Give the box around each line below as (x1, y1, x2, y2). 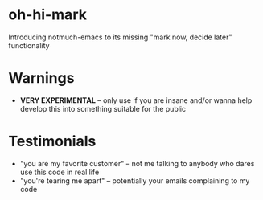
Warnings (8, 69, 75, 88)
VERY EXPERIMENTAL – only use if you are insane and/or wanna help (19, 95, 253, 105)
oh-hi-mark (8, 6, 87, 24)
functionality (8, 40, 50, 50)
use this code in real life (19, 167, 100, 177)
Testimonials (8, 133, 97, 150)
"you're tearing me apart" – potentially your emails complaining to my (19, 175, 250, 186)
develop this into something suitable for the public (19, 104, 187, 113)
